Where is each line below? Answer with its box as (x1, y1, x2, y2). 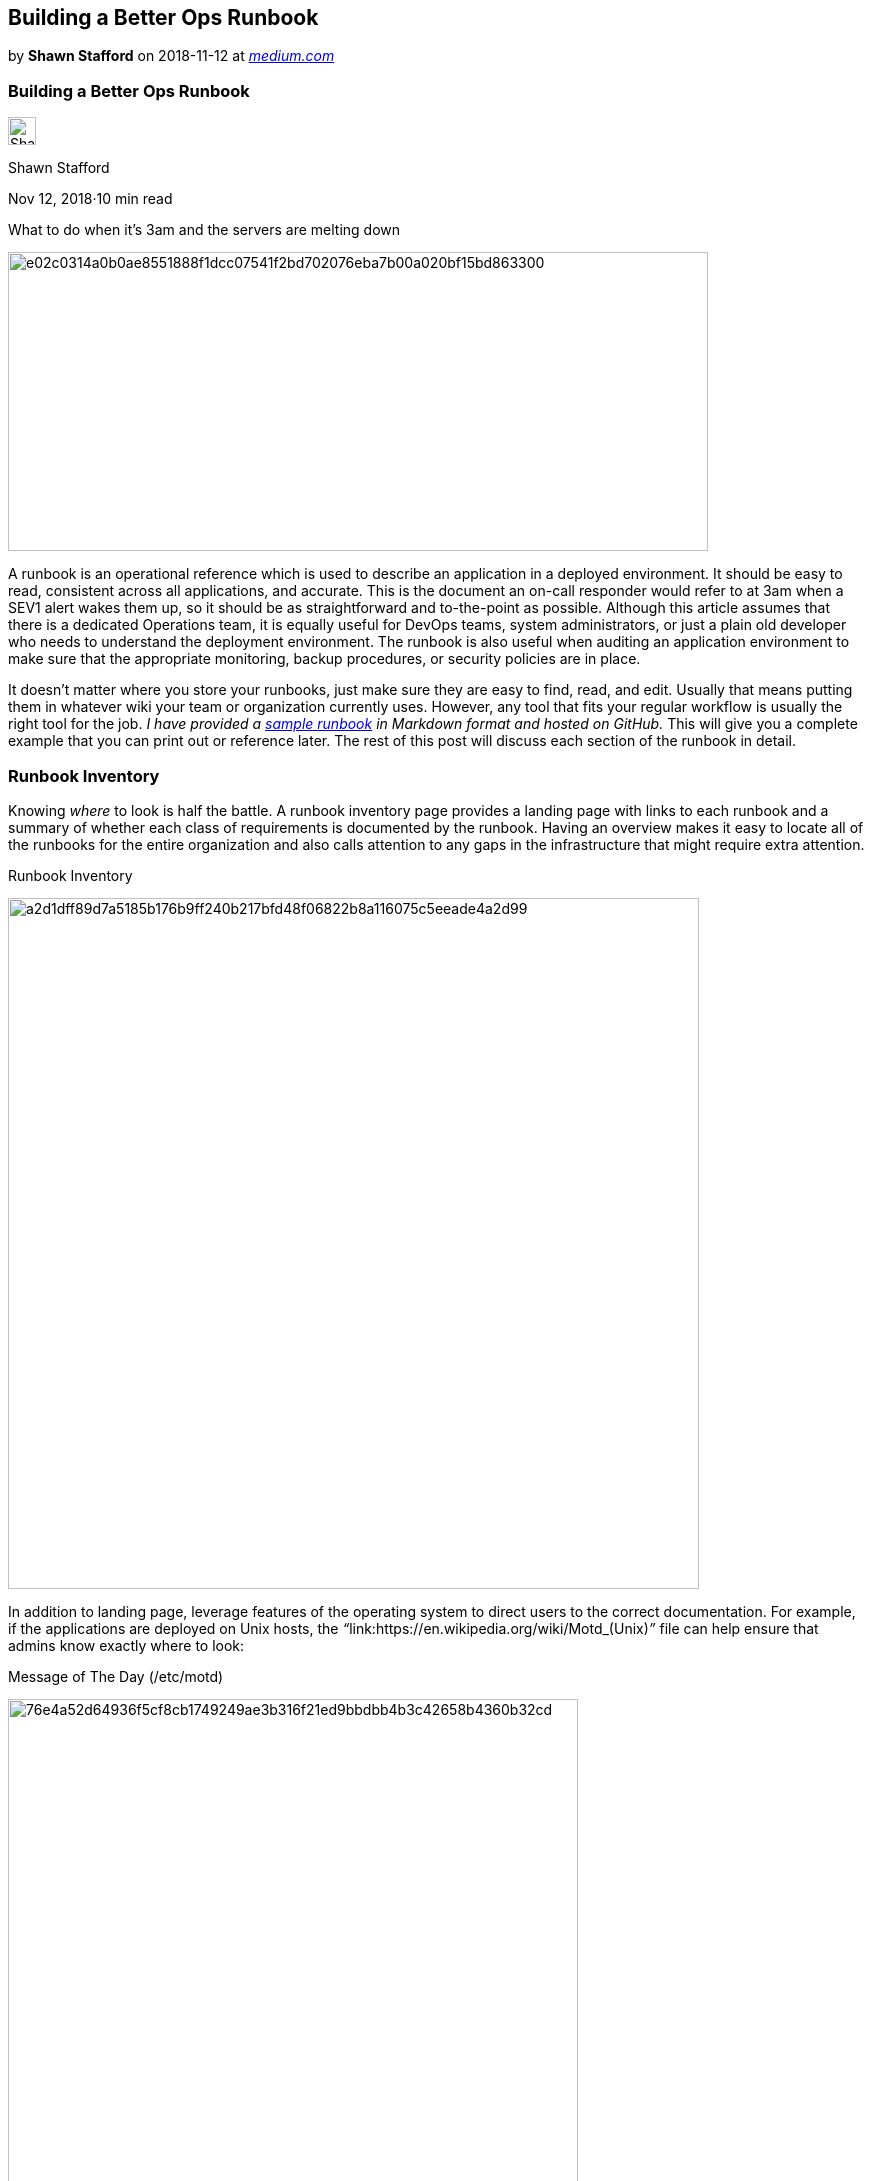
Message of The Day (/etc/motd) (8, 1667, 224, 1685)
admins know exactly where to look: (8, 1636, 245, 1654)
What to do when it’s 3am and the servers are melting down (8, 221, 401, 239)
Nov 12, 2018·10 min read (8, 190, 173, 208)
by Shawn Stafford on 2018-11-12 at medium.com (8, 47, 335, 65)
